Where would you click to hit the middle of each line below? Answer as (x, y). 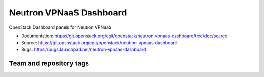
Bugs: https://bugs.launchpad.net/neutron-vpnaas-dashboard (84, 49)
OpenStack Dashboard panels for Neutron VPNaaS (60, 27)
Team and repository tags (49, 63)
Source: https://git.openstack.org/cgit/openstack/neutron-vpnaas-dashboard (99, 43)
